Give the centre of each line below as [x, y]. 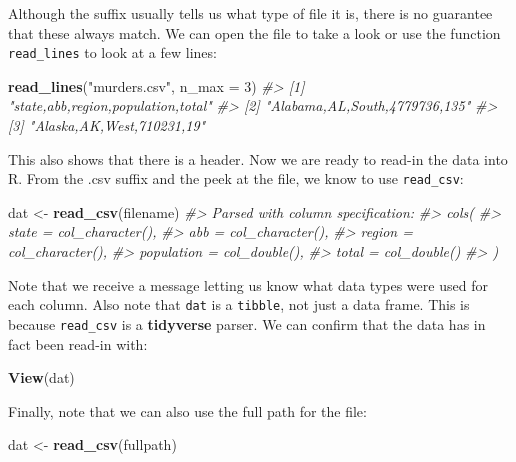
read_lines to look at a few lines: [112, 52]
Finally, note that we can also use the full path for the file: [187, 410]
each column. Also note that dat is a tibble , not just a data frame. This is [239, 304]
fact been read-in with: [78, 343]
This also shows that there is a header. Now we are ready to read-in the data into [258, 158]
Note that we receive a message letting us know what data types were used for [248, 284]
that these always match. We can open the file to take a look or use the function [254, 32]
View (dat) [41, 377]
